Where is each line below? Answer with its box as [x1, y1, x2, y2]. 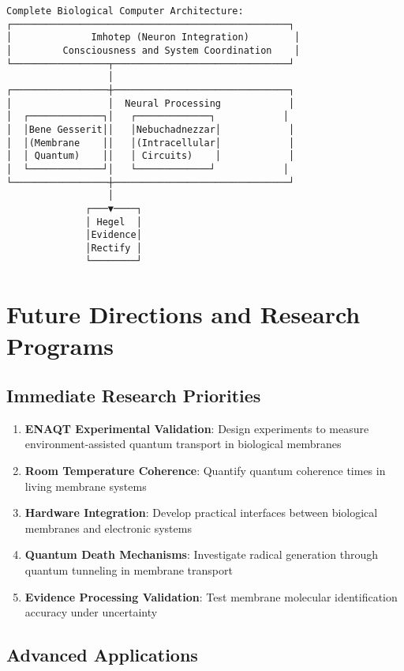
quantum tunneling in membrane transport [24, 562, 233, 579]
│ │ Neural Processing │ [6, 97, 295, 109]
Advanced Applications [6, 643, 198, 667]
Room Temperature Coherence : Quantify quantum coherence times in [24, 462, 386, 479]
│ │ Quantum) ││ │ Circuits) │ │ [6, 150, 295, 162]
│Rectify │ [85, 242, 142, 254]
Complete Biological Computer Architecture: [6, 6, 244, 17]
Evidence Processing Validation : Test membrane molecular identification [24, 588, 398, 605]
